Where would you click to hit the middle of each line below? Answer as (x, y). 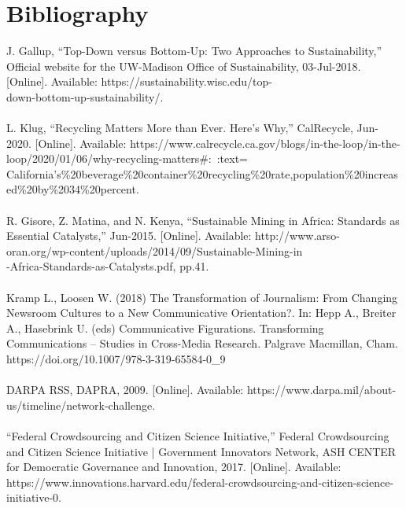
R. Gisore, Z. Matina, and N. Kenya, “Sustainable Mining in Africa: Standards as (203, 220)
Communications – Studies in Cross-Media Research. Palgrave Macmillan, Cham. (202, 343)
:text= (232, 158)
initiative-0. (34, 497)
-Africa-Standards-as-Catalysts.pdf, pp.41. (108, 266)
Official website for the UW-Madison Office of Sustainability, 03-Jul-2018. (184, 66)
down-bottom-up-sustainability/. (85, 96)
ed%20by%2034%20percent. (73, 189)
